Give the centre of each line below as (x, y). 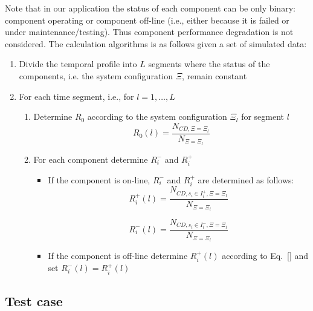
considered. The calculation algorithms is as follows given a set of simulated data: (156, 43)
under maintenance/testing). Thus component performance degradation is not (149, 32)
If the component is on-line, (99, 179)
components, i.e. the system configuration (96, 75)
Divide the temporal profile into (78, 64)
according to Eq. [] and (265, 255)
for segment (263, 116)
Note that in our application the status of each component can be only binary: (150, 8)
